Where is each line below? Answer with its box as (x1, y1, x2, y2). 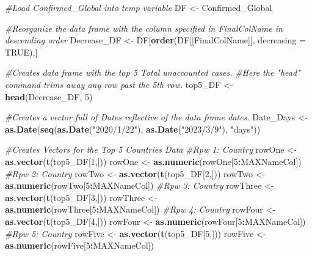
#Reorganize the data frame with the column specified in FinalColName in (5, 21, 283, 34)
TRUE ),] (5, 45, 38, 58)
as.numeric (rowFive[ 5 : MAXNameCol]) (5, 239, 154, 252)
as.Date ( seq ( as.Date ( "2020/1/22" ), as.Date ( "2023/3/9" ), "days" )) (5, 122, 261, 135)
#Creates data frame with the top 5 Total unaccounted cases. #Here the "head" (5, 66, 300, 79)
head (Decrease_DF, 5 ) (5, 90, 93, 103)
